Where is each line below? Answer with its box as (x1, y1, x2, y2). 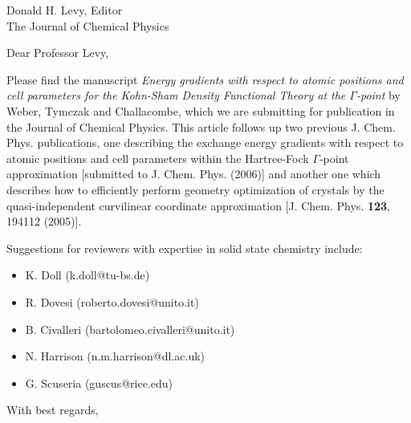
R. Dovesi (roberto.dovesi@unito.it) (25, 293, 199, 310)
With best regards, (6, 401, 99, 418)
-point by (356, 87, 401, 104)
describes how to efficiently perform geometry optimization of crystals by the (6, 181, 385, 197)
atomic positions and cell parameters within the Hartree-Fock (6, 149, 309, 166)
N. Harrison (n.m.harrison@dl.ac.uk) (25, 348, 205, 364)
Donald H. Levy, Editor (6, 2, 123, 18)
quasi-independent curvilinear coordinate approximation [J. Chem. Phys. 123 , (6, 197, 390, 214)
